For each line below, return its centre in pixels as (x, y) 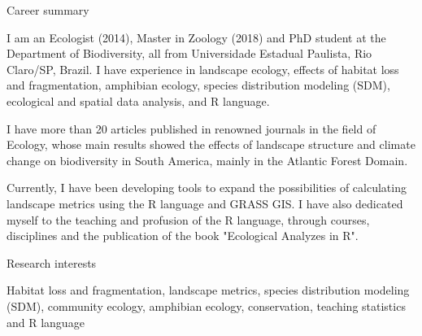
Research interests (52, 262)
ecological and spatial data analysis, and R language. (138, 100)
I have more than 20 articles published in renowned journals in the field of (191, 128)
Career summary (48, 10)
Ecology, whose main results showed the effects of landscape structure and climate (211, 144)
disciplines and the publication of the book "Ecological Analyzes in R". (183, 236)
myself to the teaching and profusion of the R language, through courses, (188, 219)
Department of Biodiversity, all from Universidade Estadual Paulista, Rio (189, 53)
